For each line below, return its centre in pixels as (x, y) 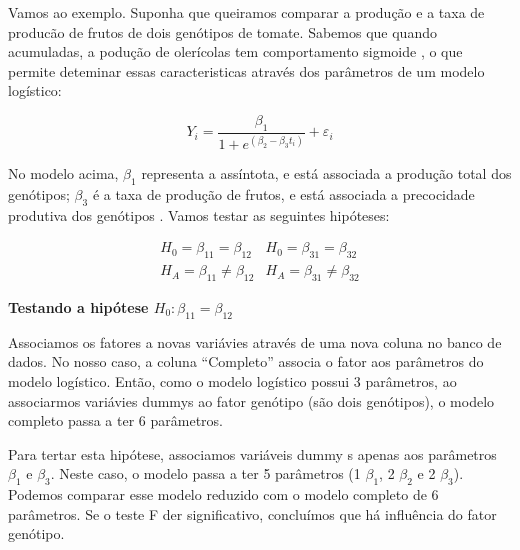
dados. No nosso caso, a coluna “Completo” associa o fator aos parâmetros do (246, 361)
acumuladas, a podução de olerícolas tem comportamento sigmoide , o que (235, 51)
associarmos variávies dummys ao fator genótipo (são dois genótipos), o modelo (251, 400)
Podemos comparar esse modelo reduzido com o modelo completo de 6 (223, 494)
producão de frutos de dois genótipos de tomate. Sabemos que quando (222, 31)
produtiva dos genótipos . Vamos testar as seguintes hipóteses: (199, 214)
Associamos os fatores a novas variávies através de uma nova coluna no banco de (255, 341)
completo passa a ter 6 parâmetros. (115, 420)
